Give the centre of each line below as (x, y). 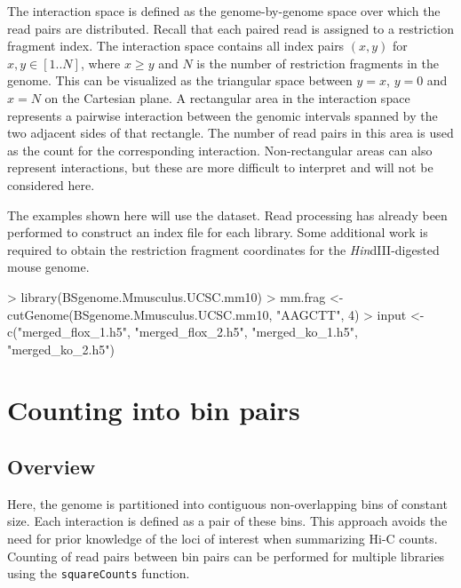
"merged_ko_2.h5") (61, 349)
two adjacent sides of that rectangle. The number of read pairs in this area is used (230, 133)
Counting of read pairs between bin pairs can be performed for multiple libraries (226, 556)
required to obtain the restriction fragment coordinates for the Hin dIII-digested (223, 249)
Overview (52, 467)
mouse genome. (48, 267)
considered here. (51, 184)
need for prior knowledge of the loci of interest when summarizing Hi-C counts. (223, 539)
